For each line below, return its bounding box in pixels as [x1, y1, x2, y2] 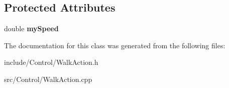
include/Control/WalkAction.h [4, 57, 98, 67]
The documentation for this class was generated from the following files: [4, 40, 225, 50]
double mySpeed [4, 23, 59, 34]
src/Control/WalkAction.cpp [4, 73, 92, 84]
